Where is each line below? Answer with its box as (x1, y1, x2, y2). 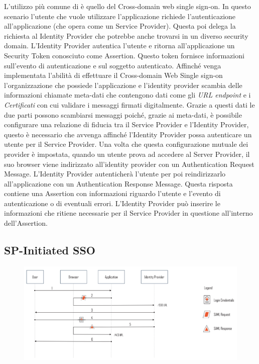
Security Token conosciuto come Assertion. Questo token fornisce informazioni (4, 50, 244, 60)
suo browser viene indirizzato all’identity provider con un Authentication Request (4, 158, 254, 169)
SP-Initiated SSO (4, 242, 95, 258)
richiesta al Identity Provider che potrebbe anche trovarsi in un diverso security (4, 30, 248, 41)
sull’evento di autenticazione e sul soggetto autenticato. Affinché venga (4, 60, 221, 70)
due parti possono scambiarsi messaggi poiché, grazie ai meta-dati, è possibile (4, 109, 242, 120)
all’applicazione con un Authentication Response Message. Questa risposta (4, 178, 233, 189)
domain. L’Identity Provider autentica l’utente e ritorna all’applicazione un (4, 40, 235, 51)
